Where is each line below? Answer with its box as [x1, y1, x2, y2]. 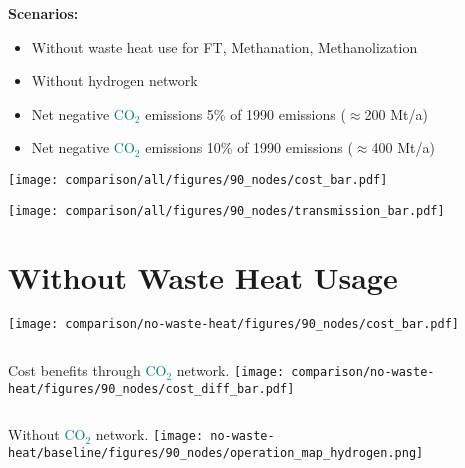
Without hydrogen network [31, 70, 198, 91]
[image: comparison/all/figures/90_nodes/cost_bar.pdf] [8, 172, 388, 187]
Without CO [8, 424, 86, 445]
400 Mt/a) [371, 137, 435, 158]
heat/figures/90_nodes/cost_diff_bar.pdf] [8, 381, 295, 396]
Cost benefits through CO [8, 360, 167, 381]
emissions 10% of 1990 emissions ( [145, 137, 353, 158]
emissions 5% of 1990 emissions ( [145, 103, 346, 124]
